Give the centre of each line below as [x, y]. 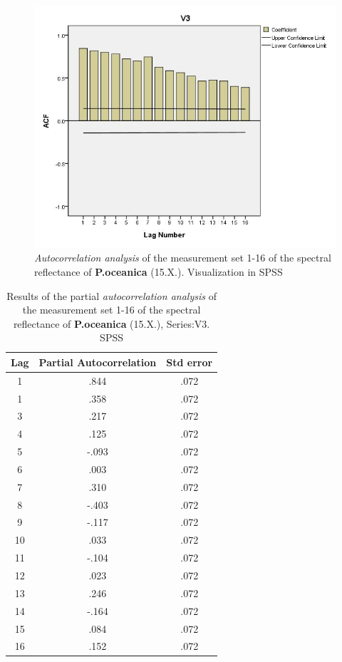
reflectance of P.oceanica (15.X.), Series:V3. [112, 323]
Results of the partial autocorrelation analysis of [112, 295]
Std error [190, 362]
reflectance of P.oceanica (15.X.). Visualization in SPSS [159, 271]
